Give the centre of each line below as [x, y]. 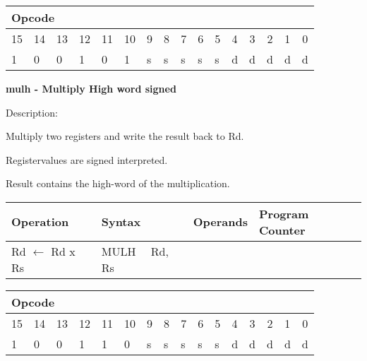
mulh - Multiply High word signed [91, 88]
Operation [40, 222]
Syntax [121, 222]
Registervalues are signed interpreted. [87, 159]
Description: [32, 112]
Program [284, 213]
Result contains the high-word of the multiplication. [118, 183]
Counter [282, 230]
